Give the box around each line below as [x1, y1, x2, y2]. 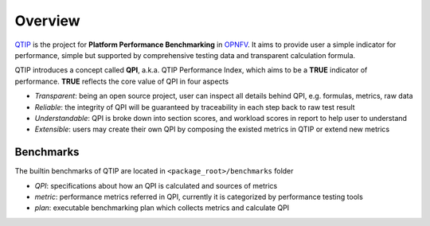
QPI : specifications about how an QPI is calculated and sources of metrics [34, 181, 278, 190]
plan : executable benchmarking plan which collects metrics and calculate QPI [34, 203, 290, 212]
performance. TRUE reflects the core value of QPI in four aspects [14, 76, 229, 86]
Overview [14, 12, 80, 29]
